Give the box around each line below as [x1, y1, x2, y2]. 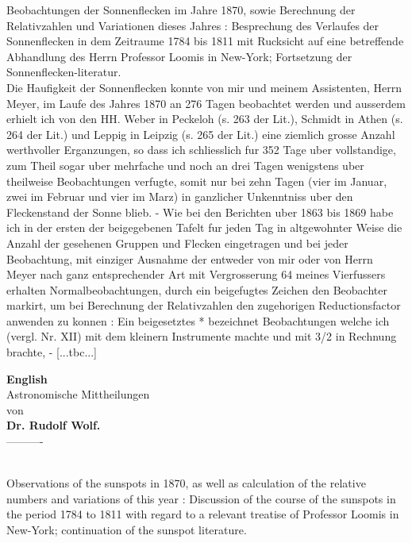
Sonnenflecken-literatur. [6, 64, 121, 80]
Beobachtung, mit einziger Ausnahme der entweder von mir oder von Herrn [6, 250, 373, 267]
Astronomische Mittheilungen [6, 386, 150, 402]
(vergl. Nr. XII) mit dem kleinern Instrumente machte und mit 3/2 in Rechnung [6, 328, 397, 345]
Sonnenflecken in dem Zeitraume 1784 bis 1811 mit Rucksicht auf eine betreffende [6, 33, 404, 49]
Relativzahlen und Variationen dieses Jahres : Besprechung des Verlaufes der [6, 17, 379, 33]
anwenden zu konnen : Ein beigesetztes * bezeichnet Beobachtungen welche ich [6, 312, 390, 329]
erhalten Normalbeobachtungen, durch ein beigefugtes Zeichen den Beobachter [6, 281, 387, 298]
